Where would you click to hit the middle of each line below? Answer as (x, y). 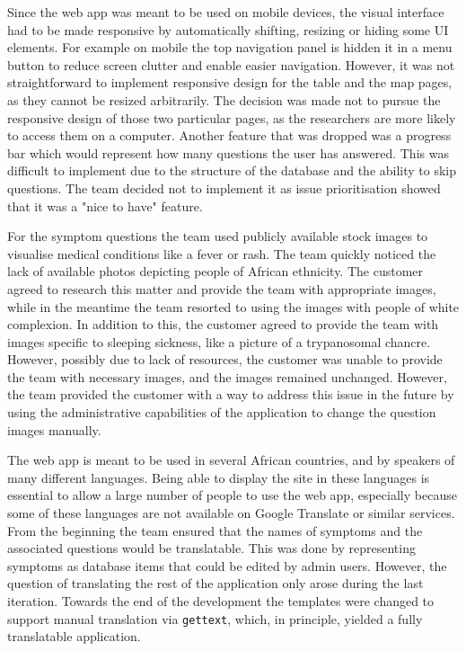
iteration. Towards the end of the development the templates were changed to (221, 601)
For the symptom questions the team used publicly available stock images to (218, 236)
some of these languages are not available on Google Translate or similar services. (231, 513)
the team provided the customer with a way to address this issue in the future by (231, 394)
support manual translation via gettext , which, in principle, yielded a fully (215, 618)
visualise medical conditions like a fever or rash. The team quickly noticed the (222, 253)
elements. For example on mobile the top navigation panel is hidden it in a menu (230, 47)
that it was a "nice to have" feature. (105, 205)
